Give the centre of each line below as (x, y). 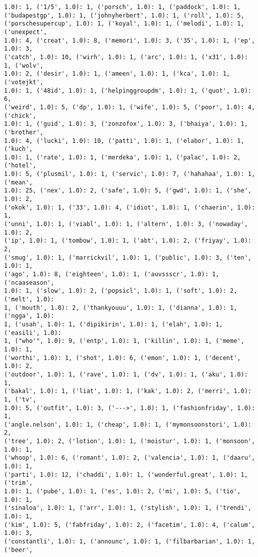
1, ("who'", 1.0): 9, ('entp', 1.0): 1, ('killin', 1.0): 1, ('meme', (124, 341)
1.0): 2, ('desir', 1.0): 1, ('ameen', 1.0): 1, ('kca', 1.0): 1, (117, 74)
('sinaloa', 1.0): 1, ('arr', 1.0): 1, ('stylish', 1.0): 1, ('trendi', (128, 508)
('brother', (24, 132)
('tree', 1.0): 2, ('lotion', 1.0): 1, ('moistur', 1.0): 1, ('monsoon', (130, 441)
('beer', (19, 550)
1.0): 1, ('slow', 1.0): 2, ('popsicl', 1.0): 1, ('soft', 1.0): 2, (121, 291)
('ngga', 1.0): (29, 316)
